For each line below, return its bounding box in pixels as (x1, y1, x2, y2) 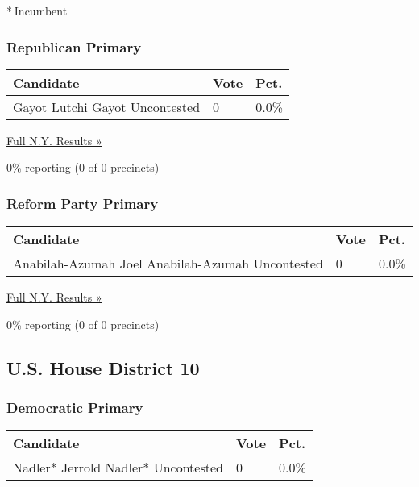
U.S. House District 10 (6, 355, 200, 380)
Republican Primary (6, 36, 142, 56)
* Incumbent (6, 2, 68, 19)
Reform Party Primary (6, 193, 159, 213)
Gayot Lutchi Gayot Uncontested (13, 97, 201, 116)
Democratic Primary (6, 398, 143, 418)
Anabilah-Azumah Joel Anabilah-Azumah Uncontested (13, 254, 323, 273)
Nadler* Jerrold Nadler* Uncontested (13, 458, 223, 477)
